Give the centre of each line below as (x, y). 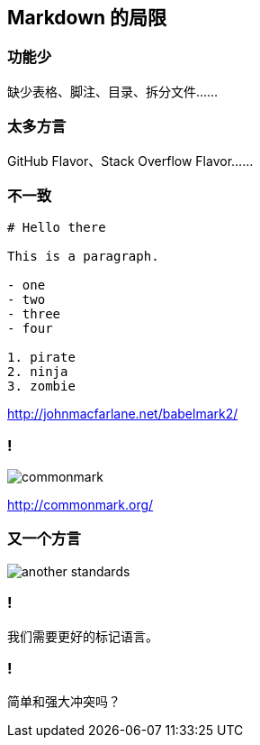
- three (34, 314)
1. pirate (41, 358)
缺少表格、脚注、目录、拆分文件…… (113, 91)
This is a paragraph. (83, 257)
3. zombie (41, 386)
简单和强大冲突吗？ (64, 702)
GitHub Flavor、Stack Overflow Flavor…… (130, 161)
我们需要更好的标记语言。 (83, 636)
